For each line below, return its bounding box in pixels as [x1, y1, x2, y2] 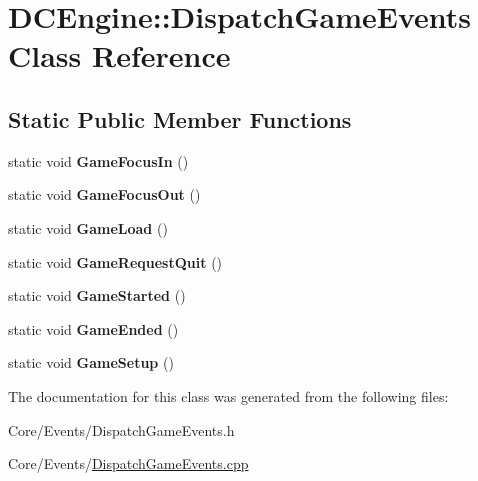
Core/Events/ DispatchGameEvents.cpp [8, 453, 249, 474]
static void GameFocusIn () [8, 150, 189, 171]
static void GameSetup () [8, 352, 174, 373]
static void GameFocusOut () [8, 184, 201, 205]
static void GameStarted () [8, 285, 186, 306]
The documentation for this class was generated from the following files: [8, 385, 449, 406]
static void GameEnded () [8, 318, 179, 339]
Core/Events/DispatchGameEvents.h [8, 419, 235, 440]
